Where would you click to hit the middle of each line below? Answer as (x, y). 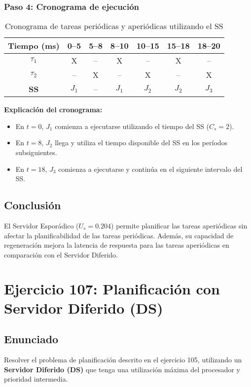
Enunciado (31, 339)
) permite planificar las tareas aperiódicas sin (179, 225)
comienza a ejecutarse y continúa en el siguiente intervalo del (150, 169)
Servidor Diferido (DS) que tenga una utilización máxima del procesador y (122, 369)
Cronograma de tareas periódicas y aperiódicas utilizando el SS (114, 26)
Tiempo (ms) (34, 46)
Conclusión (33, 205)
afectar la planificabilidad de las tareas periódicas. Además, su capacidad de (119, 235)
